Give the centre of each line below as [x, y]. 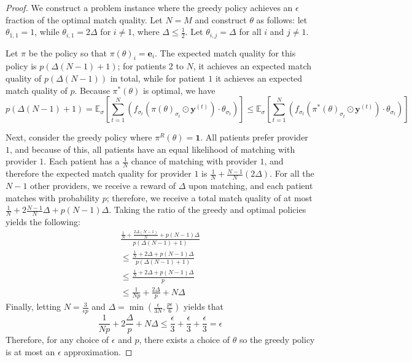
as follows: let [282, 19]
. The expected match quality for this [225, 52]
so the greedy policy [277, 340]
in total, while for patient [158, 78]
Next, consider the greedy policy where [79, 137]
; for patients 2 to [150, 66]
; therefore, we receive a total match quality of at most [209, 197]
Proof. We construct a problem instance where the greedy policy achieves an [149, 7]
